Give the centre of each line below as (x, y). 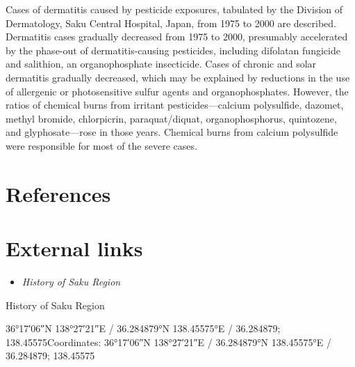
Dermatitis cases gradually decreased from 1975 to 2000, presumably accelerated (177, 37)
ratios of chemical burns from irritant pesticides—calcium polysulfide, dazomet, (175, 105)
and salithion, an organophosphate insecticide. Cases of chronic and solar (161, 64)
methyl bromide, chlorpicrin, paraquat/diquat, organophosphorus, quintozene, (171, 118)
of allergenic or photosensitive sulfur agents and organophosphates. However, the (177, 91)
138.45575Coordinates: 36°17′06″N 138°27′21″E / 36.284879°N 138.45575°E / (169, 342)
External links (74, 248)
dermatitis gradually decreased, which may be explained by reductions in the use (178, 77)
